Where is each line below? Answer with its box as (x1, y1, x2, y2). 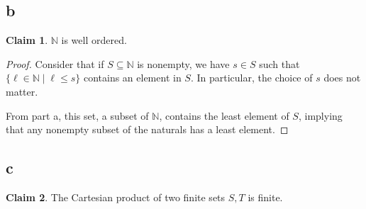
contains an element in (83, 70, 182, 85)
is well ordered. (61, 33, 127, 47)
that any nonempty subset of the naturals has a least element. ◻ (6, 122, 289, 137)
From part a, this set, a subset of (6, 108, 149, 123)
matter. (6, 84, 38, 98)
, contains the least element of (159, 108, 289, 123)
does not (323, 70, 361, 85)
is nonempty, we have (137, 56, 230, 71)
